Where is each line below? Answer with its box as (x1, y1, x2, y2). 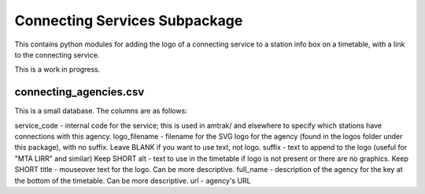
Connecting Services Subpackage (14, 12, 243, 29)
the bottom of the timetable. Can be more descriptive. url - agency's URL (14, 176, 251, 185)
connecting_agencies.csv (14, 85, 145, 99)
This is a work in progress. (14, 65, 101, 74)
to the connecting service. (14, 50, 100, 59)
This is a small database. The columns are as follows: (14, 106, 188, 116)
